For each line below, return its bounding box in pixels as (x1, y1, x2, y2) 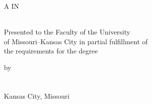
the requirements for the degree (4, 46, 98, 56)
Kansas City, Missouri (4, 90, 70, 101)
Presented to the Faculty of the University (4, 27, 130, 37)
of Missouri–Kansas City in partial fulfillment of (4, 36, 148, 46)
